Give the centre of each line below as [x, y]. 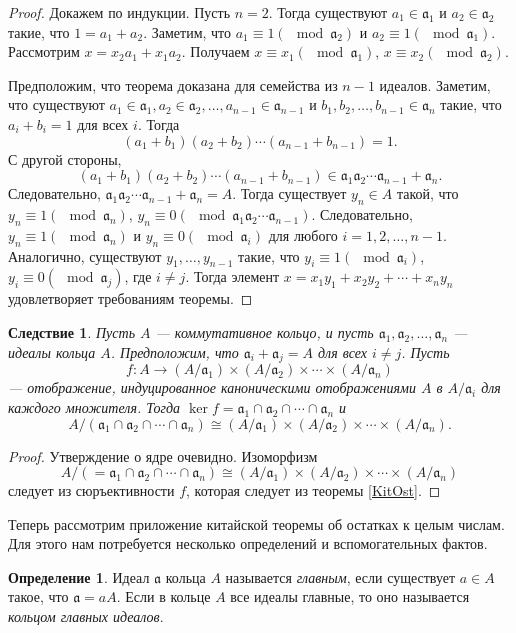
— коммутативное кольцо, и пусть [264, 331]
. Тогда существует [289, 193]
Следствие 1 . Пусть [72, 331]
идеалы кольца [52, 351]
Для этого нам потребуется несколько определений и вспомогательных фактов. [248, 543]
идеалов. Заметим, [435, 84]
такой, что [427, 193]
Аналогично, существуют [85, 255]
